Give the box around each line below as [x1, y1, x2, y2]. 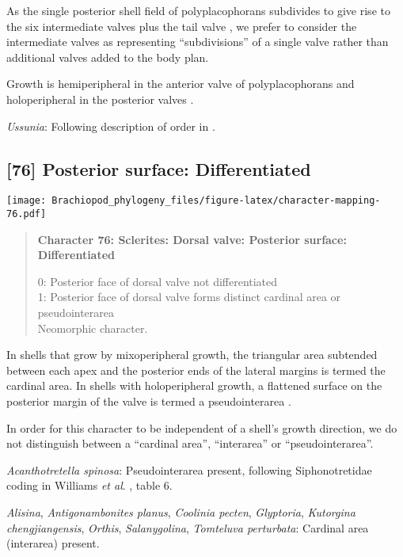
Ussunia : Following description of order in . [6, 117, 215, 134]
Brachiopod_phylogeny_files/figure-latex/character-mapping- [51, 195, 381, 207]
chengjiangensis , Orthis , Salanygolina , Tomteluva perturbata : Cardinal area [6, 519, 369, 536]
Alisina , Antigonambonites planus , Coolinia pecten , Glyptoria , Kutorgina [6, 503, 355, 520]
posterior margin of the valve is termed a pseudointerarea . [6, 393, 291, 410]
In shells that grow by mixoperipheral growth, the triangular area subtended [6, 346, 378, 363]
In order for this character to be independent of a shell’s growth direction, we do [6, 419, 397, 436]
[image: [6, 195, 47, 207]
